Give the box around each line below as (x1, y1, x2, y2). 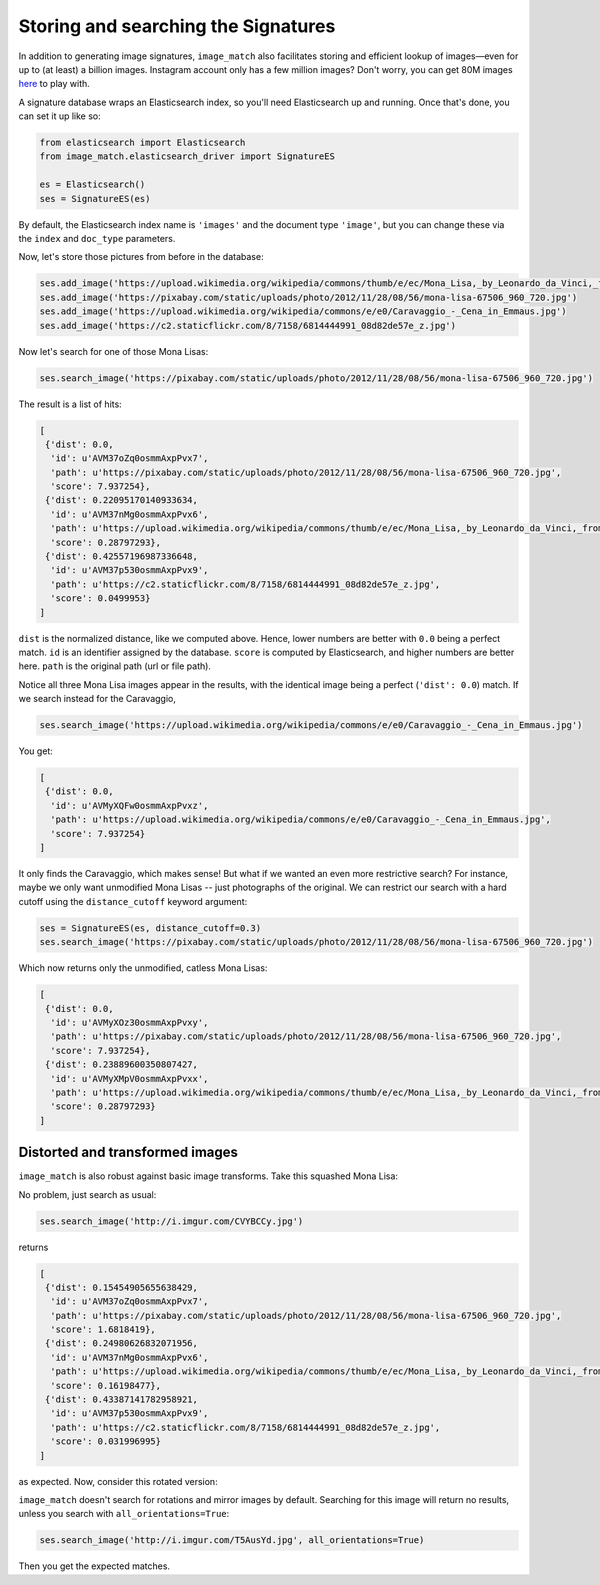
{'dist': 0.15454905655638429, (45, 1281, 199, 1293)
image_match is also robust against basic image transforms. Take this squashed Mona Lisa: (18, 1170, 399, 1182)
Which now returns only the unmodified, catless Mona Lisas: (18, 962, 268, 974)
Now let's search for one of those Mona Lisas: (18, 345, 209, 357)
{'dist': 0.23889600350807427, (45, 1059, 199, 1070)
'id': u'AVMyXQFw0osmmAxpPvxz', (50, 800, 209, 811)
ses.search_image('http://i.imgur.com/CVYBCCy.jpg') (39, 1215, 304, 1227)
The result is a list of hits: (18, 398, 122, 410)
